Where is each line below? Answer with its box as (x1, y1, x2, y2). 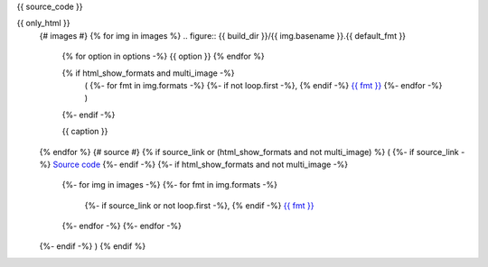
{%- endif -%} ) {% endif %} (39, 241, 146, 252)
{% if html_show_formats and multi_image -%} (61, 68, 235, 78)
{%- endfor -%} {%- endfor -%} (61, 221, 183, 232)
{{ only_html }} (16, 18, 71, 29)
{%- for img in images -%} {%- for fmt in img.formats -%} (61, 180, 277, 190)
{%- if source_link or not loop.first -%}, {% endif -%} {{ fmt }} (84, 199, 314, 211)
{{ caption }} (61, 126, 108, 137)
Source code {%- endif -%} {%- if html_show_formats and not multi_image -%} (52, 159, 349, 170)
